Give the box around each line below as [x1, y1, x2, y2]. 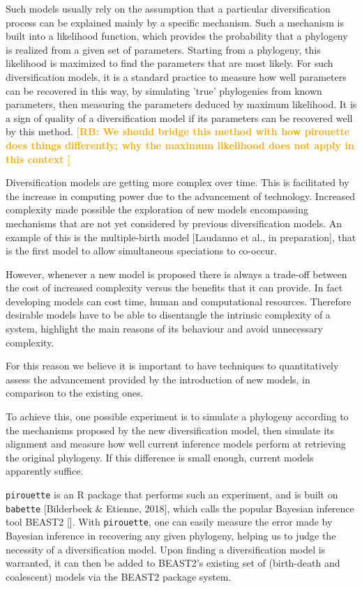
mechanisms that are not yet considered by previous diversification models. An [6, 215, 342, 230]
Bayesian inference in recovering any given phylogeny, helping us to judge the [6, 528, 336, 542]
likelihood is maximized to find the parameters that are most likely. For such [6, 56, 333, 70]
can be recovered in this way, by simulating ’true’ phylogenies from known [6, 83, 322, 98]
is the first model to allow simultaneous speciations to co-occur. [6, 243, 278, 258]
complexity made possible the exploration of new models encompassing [6, 202, 309, 217]
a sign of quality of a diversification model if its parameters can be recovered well [6, 110, 353, 125]
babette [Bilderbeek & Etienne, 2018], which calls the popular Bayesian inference [6, 500, 354, 515]
